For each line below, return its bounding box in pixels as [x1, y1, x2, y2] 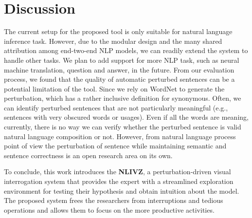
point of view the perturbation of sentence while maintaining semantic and [4, 141, 227, 151]
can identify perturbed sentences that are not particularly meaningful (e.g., [4, 102, 228, 112]
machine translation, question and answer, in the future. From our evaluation [4, 64, 234, 74]
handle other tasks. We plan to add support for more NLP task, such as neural [4, 54, 239, 65]
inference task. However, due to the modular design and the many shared [4, 36, 222, 46]
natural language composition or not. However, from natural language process [4, 131, 236, 141]
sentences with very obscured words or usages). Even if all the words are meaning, [4, 112, 249, 122]
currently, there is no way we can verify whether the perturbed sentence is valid [4, 122, 241, 132]
